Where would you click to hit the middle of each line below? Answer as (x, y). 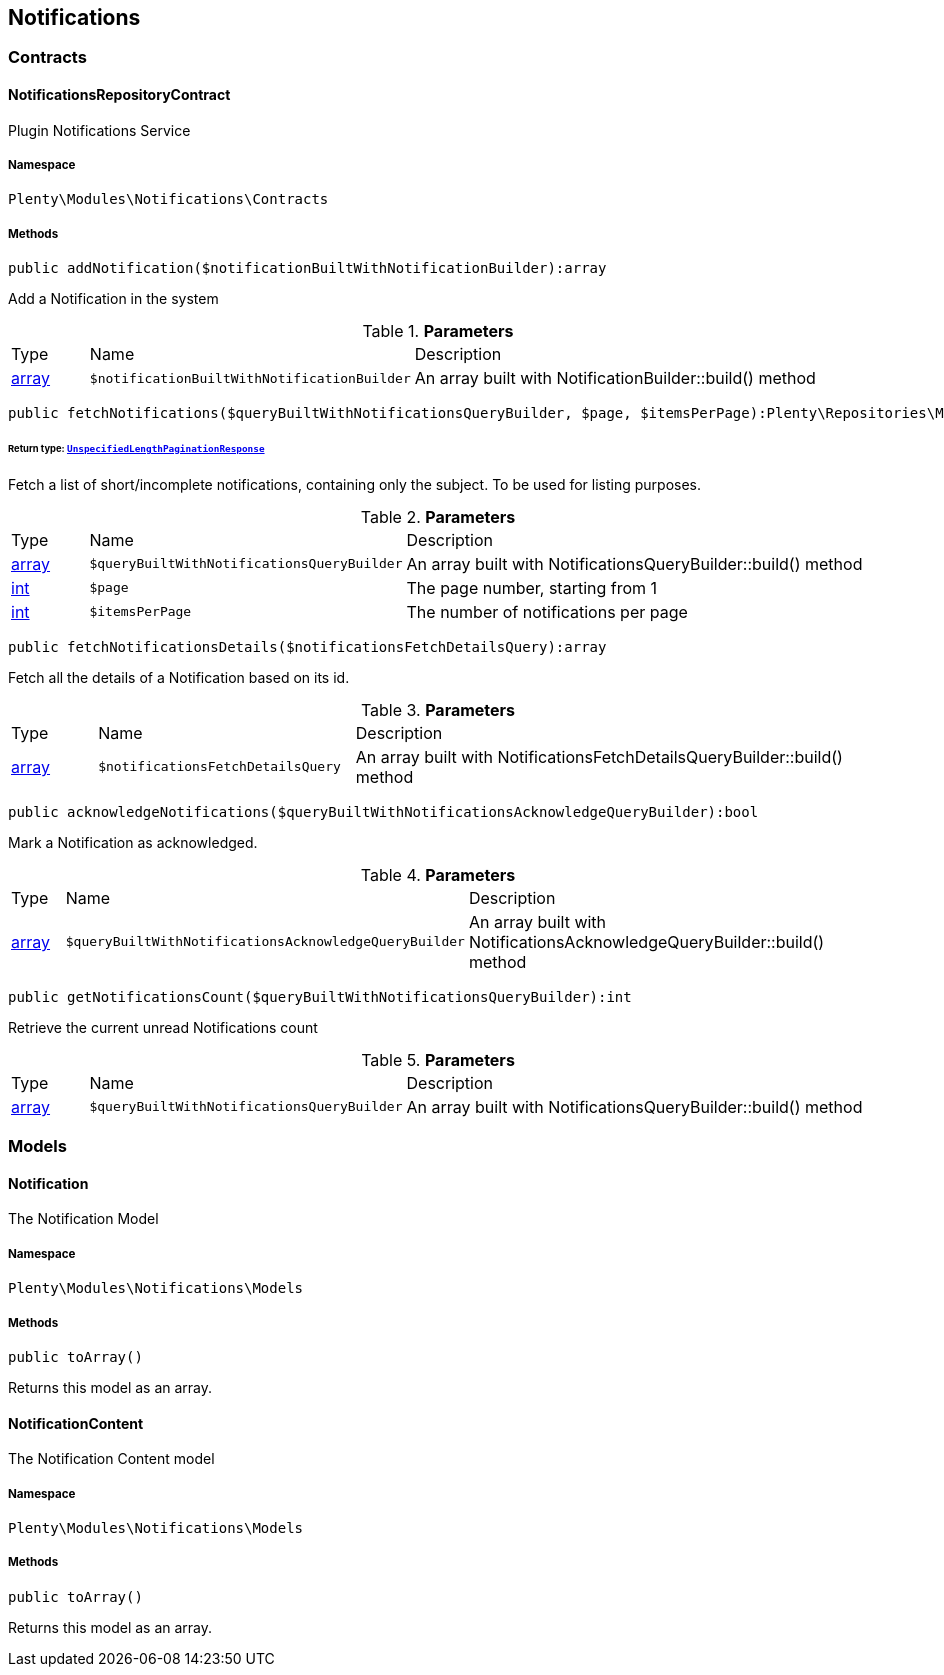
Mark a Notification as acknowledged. (133, 842)
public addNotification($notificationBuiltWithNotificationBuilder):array (307, 268)
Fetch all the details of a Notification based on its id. (179, 677)
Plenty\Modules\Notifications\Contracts (168, 199)
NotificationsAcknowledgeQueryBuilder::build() (646, 941)
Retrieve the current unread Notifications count (163, 1027)
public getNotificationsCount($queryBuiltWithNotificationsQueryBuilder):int (320, 996)
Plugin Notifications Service (99, 130)
